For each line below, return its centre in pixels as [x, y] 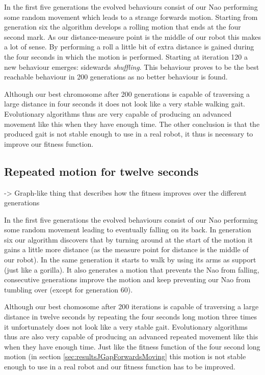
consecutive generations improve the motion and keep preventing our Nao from [127, 279]
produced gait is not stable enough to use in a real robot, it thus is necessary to [129, 134]
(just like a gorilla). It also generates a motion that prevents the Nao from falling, [132, 269]
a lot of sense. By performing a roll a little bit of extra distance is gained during [129, 47]
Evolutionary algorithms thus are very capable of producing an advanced [118, 113]
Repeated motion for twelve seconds [101, 171]
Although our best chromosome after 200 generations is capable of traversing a [127, 93]
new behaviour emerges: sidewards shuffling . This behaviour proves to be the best [132, 66]
